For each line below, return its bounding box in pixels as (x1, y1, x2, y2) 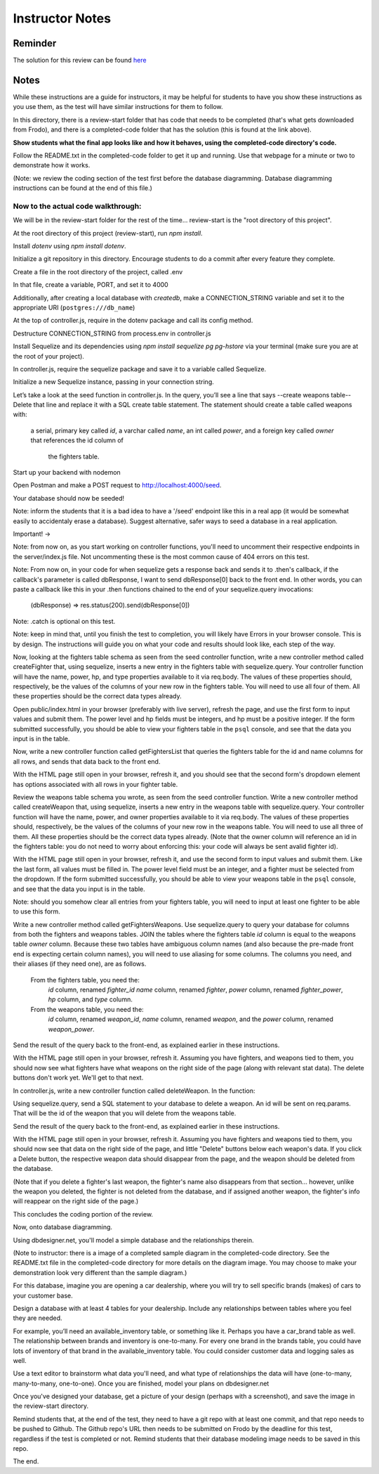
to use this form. (13, 907, 61, 916)
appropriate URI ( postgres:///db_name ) (13, 303, 135, 312)
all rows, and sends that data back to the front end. (13, 757, 161, 766)
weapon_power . (48, 1025, 95, 1033)
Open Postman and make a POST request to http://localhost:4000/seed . (13, 481, 222, 489)
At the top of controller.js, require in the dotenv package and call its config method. (13, 316, 253, 325)
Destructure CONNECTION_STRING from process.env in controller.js (13, 329, 211, 338)
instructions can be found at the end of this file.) (13, 184, 152, 193)
